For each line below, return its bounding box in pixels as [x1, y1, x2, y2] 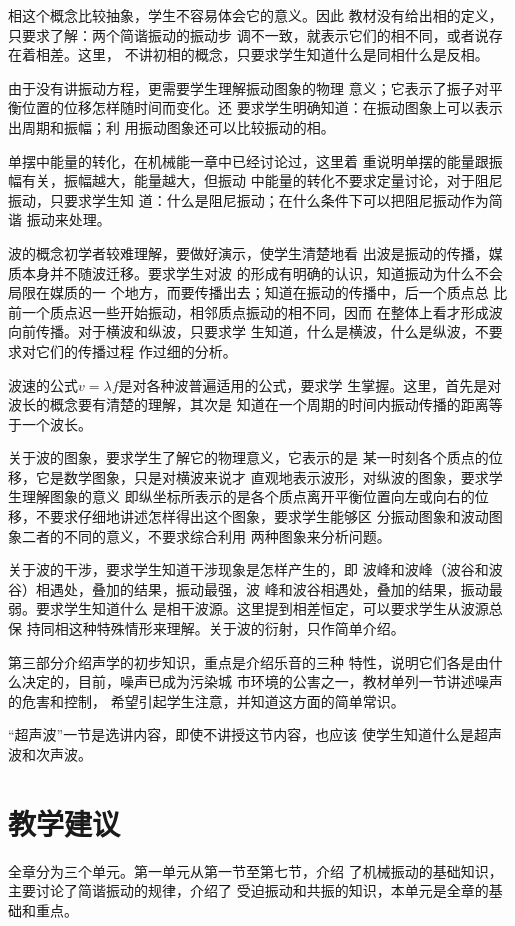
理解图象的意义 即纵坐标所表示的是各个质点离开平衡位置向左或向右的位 [21, 486, 489, 507]
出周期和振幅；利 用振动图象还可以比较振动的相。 [8, 116, 335, 137]
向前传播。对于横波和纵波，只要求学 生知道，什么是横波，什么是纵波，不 [8, 321, 489, 342]
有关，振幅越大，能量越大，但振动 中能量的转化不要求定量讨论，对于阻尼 [21, 170, 503, 191]
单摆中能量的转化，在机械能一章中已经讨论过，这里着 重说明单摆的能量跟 [8, 150, 489, 171]
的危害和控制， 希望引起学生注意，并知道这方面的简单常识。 [8, 690, 405, 711]
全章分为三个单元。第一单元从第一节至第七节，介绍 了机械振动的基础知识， [8, 860, 503, 881]
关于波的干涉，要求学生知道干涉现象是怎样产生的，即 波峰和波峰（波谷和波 [8, 559, 503, 580]
